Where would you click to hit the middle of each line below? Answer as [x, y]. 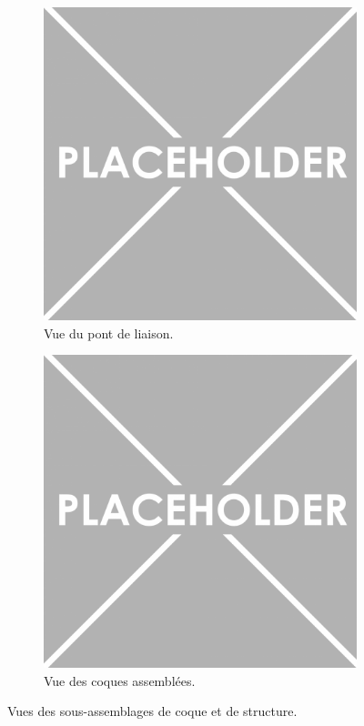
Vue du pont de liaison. [109, 333]
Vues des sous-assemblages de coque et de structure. [152, 711]
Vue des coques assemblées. [120, 680]
